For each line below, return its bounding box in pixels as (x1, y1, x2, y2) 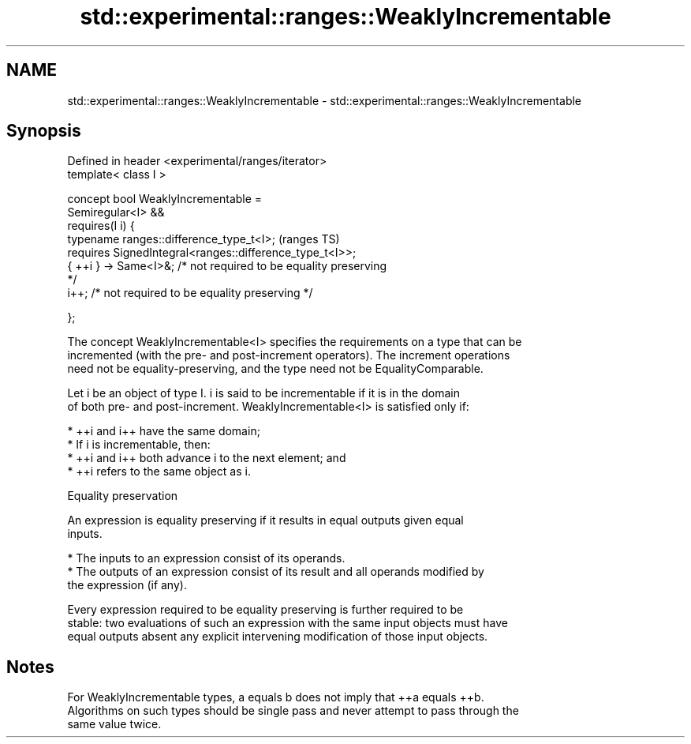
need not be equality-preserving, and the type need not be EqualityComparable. (67, 362, 484, 376)
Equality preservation (67, 489, 178, 503)
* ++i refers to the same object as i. (67, 464, 251, 479)
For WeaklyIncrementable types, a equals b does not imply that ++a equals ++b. (67, 690, 484, 705)
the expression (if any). (67, 578, 187, 592)
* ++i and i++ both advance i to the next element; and (67, 451, 346, 465)
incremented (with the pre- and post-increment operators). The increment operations (67, 348, 510, 363)
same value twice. (67, 717, 162, 731)
